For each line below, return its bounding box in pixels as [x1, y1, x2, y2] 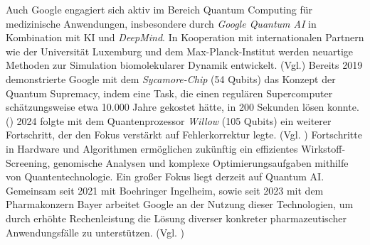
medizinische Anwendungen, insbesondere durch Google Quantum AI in [6, 16, 317, 31]
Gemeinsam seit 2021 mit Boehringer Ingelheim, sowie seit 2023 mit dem [6, 183, 324, 197]
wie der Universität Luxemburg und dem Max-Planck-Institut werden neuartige [6, 43, 354, 58]
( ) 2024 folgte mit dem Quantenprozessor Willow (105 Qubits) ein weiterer [6, 113, 332, 128]
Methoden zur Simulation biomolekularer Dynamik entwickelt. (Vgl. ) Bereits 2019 [6, 58, 363, 72]
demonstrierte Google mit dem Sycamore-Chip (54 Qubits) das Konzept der [6, 71, 336, 86]
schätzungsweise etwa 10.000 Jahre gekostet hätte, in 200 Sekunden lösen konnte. [6, 99, 359, 114]
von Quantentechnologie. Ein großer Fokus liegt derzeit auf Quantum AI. [6, 169, 324, 184]
